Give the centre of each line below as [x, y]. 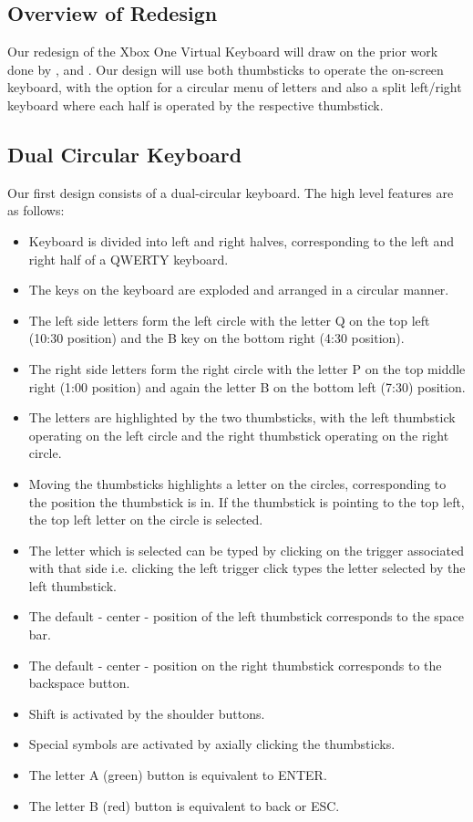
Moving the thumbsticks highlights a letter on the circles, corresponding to [237, 483]
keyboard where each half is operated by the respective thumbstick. [195, 104]
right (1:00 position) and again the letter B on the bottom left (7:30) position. [247, 386]
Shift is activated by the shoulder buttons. [147, 713]
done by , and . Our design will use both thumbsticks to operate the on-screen [226, 69]
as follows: [36, 210]
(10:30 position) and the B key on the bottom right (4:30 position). [216, 338]
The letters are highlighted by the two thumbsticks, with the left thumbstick [242, 417]
